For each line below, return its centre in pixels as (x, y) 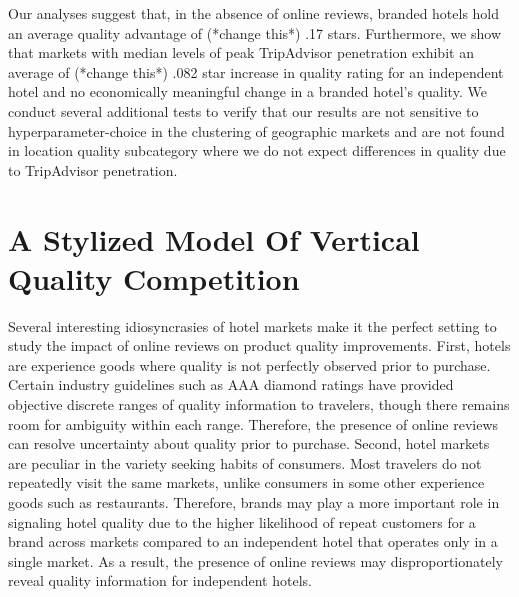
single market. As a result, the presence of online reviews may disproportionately (255, 560)
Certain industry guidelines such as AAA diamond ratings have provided (231, 384)
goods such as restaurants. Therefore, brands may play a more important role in (254, 502)
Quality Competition (154, 277)
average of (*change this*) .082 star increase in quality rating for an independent (256, 71)
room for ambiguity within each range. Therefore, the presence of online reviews (253, 423)
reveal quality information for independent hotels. (160, 580)
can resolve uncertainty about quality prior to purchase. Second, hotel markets (249, 443)
